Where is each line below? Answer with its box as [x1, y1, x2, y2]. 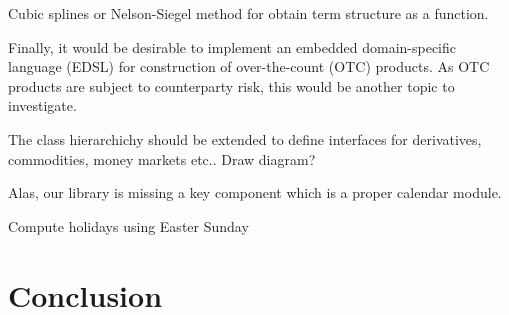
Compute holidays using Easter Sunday [8, 215, 249, 236]
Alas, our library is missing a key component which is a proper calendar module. [8, 182, 502, 203]
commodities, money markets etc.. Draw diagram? [8, 148, 316, 169]
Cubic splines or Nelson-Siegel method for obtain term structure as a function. [8, 3, 489, 23]
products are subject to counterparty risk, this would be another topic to [8, 75, 455, 96]
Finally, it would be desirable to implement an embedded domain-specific [8, 36, 457, 57]
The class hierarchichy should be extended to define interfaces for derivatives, [8, 128, 482, 149]
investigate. [8, 95, 77, 116]
